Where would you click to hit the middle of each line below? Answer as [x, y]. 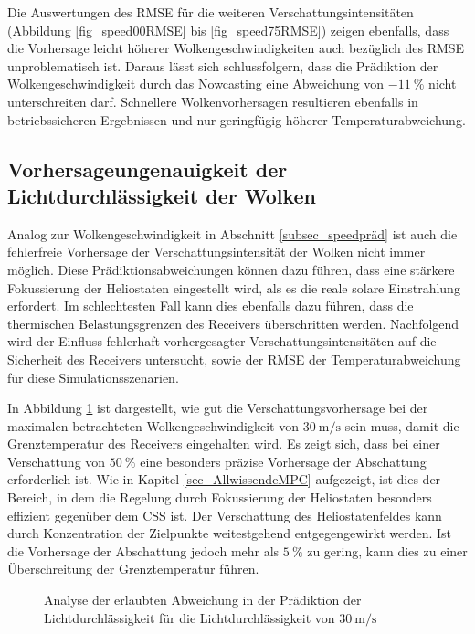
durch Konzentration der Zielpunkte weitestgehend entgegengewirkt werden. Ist [230, 533]
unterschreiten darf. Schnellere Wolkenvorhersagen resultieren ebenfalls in [213, 101]
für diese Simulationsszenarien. [93, 377]
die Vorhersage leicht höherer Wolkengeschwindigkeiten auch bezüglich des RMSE [236, 48]
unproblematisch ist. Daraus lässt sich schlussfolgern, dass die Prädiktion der [223, 65]
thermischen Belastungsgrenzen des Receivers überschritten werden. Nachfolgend [233, 323]
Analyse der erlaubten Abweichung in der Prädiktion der [203, 600]
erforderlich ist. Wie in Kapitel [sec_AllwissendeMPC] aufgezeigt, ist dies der [224, 479]
